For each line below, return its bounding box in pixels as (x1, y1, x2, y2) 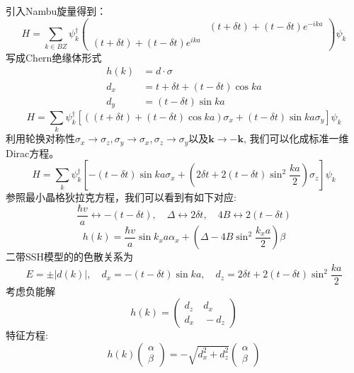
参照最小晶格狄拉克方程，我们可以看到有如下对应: (6, 190, 236, 205)
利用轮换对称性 (6, 131, 75, 146)
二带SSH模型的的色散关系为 (6, 249, 134, 264)
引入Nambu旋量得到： (6, 4, 107, 18)
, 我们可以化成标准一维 (243, 131, 349, 146)
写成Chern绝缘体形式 (6, 50, 102, 64)
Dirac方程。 (6, 145, 59, 160)
